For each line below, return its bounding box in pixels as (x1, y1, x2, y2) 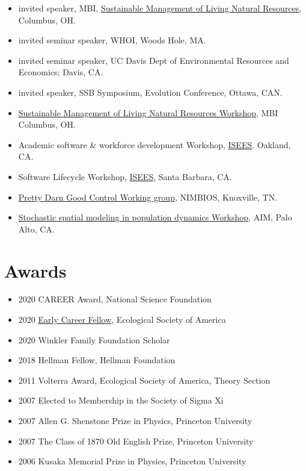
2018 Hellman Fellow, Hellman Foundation (18, 354, 176, 366)
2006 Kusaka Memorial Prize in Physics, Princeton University (18, 455, 246, 467)
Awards (4, 258, 67, 282)
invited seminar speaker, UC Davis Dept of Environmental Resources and (18, 54, 289, 66)
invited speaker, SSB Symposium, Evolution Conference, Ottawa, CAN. (18, 86, 283, 98)
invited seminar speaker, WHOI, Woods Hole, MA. (18, 34, 206, 46)
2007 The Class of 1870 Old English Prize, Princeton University (18, 434, 254, 447)
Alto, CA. (18, 222, 55, 235)
